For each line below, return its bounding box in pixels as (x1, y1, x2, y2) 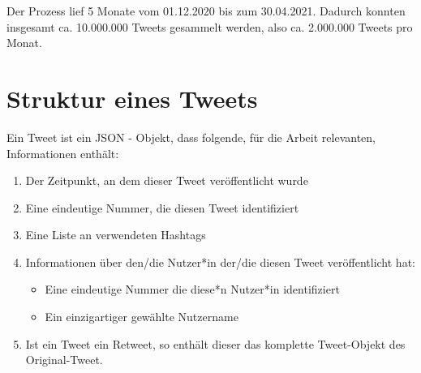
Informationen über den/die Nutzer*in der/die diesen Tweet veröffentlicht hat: (25, 253, 415, 270)
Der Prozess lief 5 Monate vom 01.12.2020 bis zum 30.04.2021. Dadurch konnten (6, 2, 406, 19)
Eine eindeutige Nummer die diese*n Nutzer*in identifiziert (45, 281, 340, 298)
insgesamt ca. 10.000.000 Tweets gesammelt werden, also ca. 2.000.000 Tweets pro (6, 18, 413, 35)
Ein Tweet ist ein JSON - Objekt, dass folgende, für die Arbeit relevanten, (6, 128, 376, 145)
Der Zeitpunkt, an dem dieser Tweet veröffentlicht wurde (25, 172, 308, 189)
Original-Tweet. (25, 351, 103, 368)
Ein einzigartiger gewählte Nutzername (45, 308, 238, 325)
